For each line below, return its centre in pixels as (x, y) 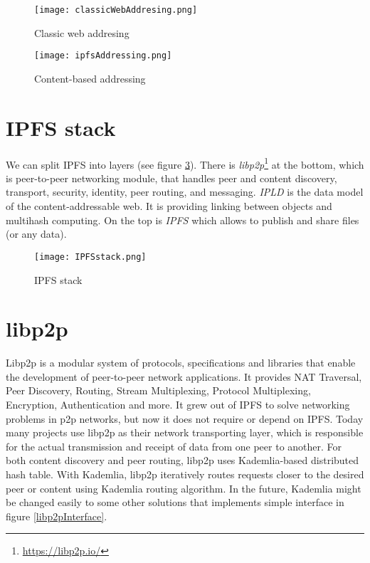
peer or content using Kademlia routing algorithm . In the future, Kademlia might (184, 488)
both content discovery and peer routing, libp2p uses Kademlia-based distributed (183, 460)
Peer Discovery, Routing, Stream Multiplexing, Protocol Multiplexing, (158, 390)
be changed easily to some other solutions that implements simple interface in (175, 502)
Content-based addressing (90, 78)
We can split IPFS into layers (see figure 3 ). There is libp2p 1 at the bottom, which (185, 163)
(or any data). (36, 234)
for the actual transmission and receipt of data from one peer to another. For (174, 446)
